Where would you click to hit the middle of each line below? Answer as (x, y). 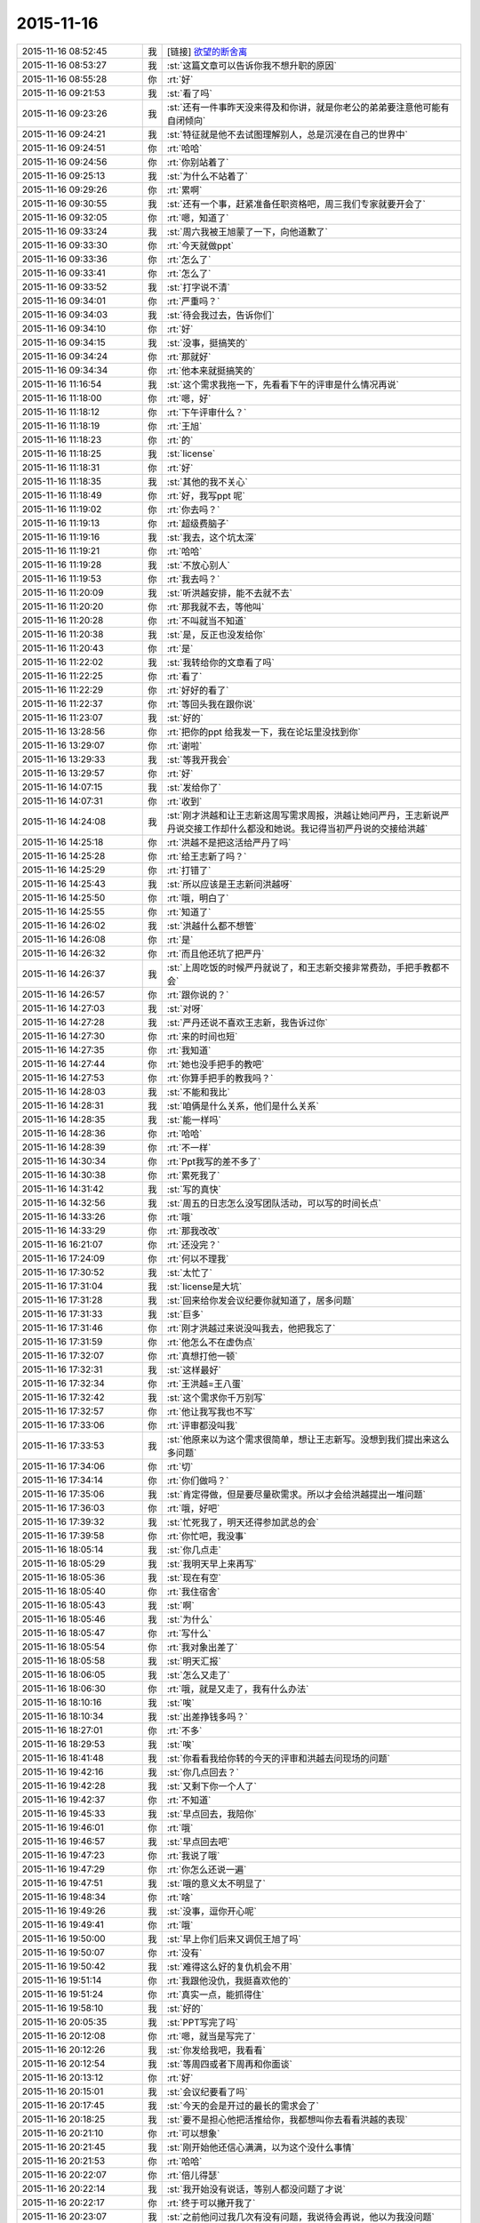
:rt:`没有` (184, 1953)
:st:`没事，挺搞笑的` (207, 342)
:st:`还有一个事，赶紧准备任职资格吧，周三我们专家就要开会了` (296, 204)
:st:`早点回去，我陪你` (212, 1814)
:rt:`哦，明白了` (198, 898)
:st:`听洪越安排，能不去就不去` (229, 593)
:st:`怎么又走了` (198, 1674)
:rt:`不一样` (189, 1147)
